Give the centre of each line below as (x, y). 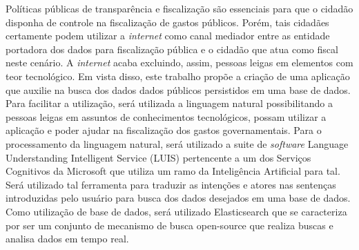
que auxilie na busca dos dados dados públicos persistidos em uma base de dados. (178, 89)
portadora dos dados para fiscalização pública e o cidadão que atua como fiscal (172, 49)
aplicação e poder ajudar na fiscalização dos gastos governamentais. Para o (164, 130)
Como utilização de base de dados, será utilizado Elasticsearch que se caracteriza (176, 211)
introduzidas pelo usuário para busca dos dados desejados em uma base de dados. (178, 198)
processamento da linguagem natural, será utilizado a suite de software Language (177, 143)
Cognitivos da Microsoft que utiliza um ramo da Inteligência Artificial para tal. (173, 171)
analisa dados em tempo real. (67, 239)
